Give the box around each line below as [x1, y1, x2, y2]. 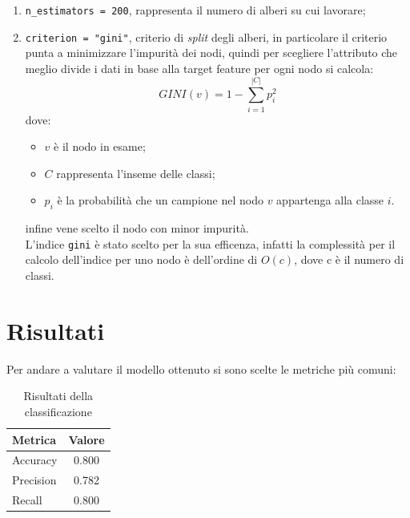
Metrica [12, 431, 57, 447]
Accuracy [12, 451, 58, 468]
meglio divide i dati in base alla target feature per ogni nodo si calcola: [25, 59, 374, 76]
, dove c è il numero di [294, 251, 404, 268]
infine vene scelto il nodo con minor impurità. [25, 220, 249, 237]
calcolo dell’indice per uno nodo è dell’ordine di [25, 251, 258, 268]
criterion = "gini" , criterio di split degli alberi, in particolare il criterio [25, 28, 388, 45]
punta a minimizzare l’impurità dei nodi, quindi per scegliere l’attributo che [25, 44, 398, 61]
